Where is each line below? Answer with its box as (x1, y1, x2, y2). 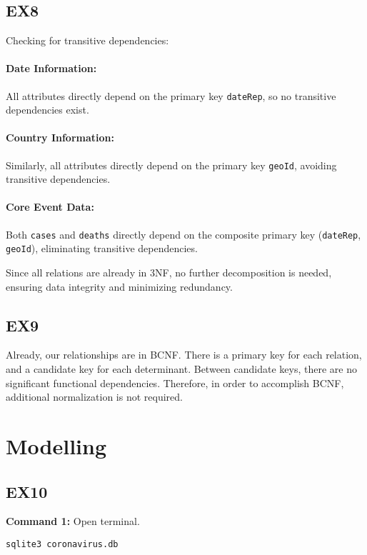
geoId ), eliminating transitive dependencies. (6, 241, 198, 256)
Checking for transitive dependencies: (6, 33, 169, 48)
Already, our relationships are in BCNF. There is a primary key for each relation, (6, 347, 362, 362)
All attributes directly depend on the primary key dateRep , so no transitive (6, 88, 336, 103)
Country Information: (6, 130, 114, 145)
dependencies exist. (6, 102, 89, 117)
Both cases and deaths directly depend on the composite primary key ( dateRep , (6, 226, 361, 241)
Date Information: (6, 61, 97, 76)
